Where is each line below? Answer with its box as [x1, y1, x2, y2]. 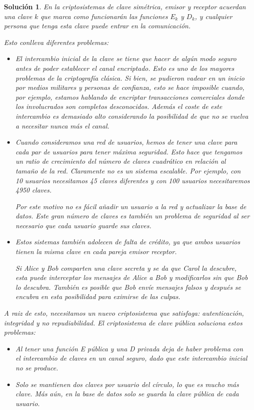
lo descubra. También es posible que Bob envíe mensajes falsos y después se [15, 281, 241, 292]
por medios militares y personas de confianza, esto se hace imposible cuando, [15, 82, 245, 92]
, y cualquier [195, 11, 233, 21]
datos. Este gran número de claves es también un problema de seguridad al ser [15, 211, 250, 221]
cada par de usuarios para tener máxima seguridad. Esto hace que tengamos [15, 146, 242, 156]
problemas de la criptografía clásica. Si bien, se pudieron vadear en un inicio [15, 72, 245, 83]
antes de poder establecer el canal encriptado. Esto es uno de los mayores [15, 63, 234, 73]
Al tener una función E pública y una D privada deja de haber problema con [15, 343, 243, 353]
